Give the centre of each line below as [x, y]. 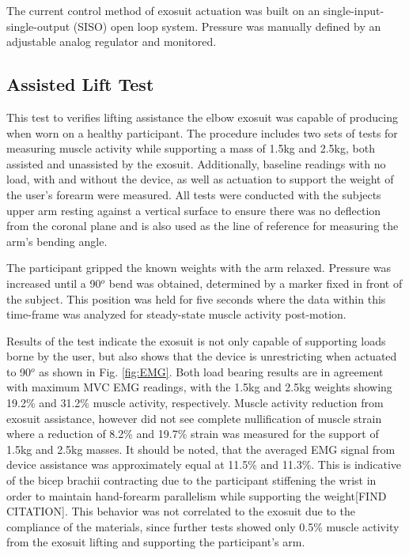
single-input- [354, 10]
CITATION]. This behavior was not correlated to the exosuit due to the [181, 511]
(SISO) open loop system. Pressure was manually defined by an [227, 26]
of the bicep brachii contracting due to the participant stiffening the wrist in [191, 480]
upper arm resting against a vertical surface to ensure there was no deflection [194, 210]
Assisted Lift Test [80, 84]
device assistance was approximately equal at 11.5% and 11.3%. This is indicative [204, 464]
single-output [38, 26]
